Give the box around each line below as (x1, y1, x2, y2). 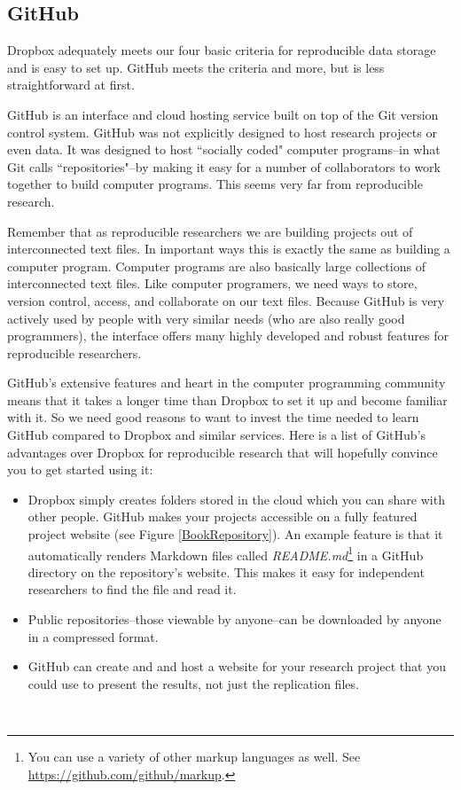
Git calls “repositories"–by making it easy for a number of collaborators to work (7, 157, 441, 176)
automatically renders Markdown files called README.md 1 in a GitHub (27, 543, 424, 564)
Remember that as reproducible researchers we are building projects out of (7, 222, 413, 240)
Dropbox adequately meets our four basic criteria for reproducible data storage (7, 41, 436, 59)
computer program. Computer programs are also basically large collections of (7, 256, 426, 275)
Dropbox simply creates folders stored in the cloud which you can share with (27, 489, 445, 508)
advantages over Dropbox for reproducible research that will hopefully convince (7, 442, 438, 461)
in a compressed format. (27, 627, 159, 645)
